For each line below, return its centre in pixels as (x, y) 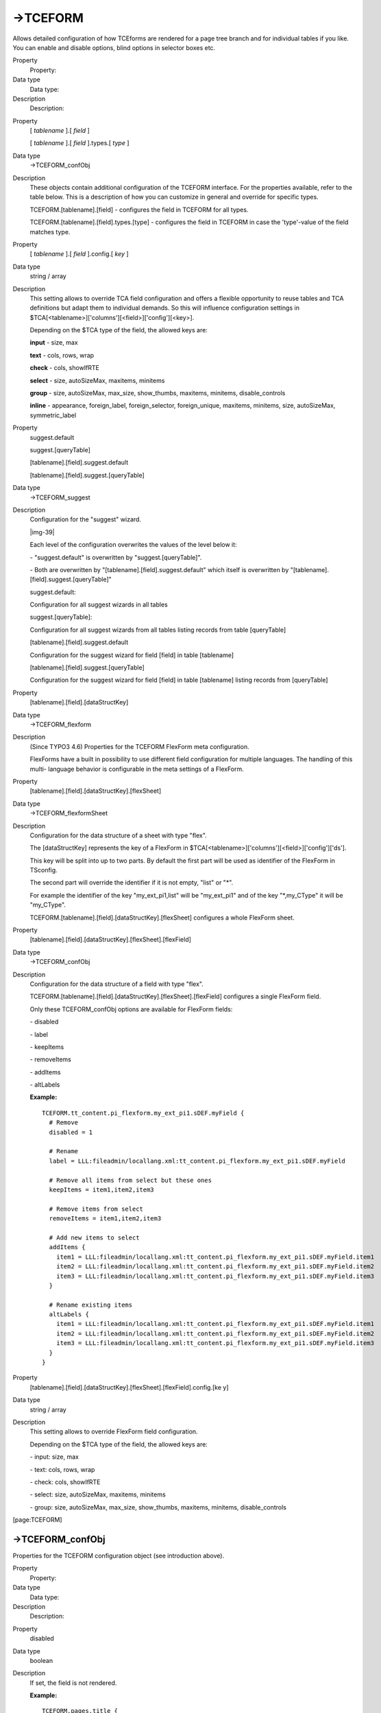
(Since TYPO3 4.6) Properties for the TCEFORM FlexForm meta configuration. (139, 746)
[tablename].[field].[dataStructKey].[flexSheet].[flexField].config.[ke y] (129, 1387)
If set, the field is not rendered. (73, 1683)
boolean (41, 1660)
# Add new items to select (94, 1237)
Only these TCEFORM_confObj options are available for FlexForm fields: (131, 1009)
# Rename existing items (91, 1305)
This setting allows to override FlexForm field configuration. (114, 1431)
